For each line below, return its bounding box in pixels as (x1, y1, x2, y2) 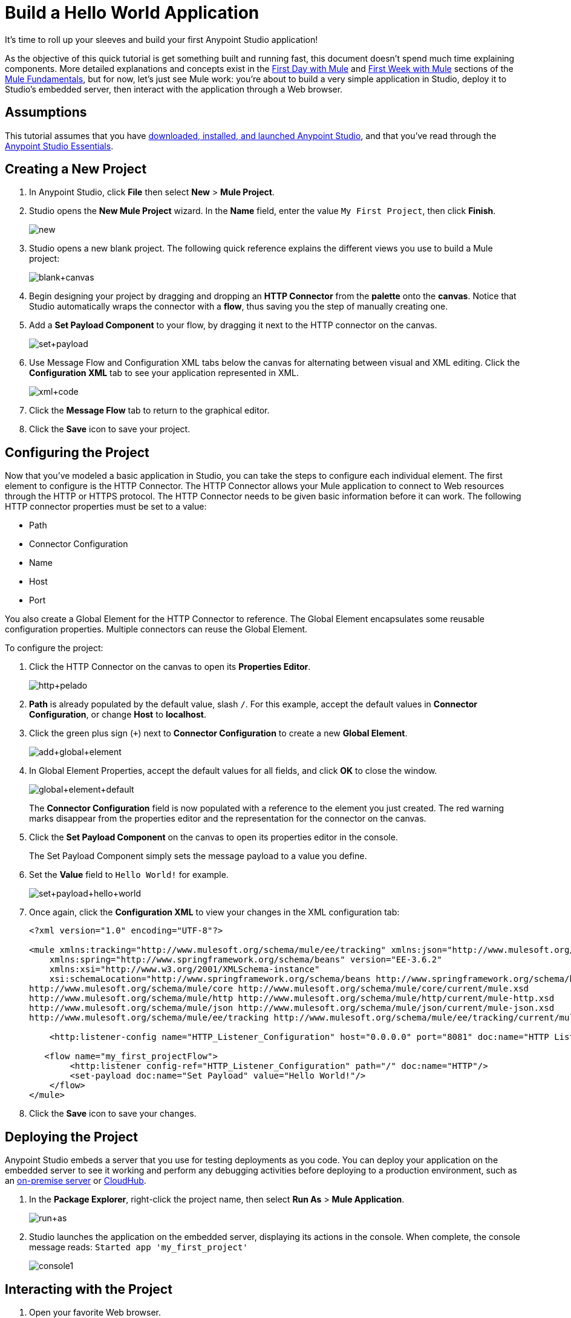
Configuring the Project (5, 444, 149, 460)
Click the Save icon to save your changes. (29, 1108, 197, 1119)
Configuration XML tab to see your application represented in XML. (29, 368, 299, 378)
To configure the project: (5, 643, 103, 654)
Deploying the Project (5, 1129, 138, 1144)
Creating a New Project (5, 161, 147, 177)
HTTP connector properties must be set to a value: (5, 501, 207, 512)
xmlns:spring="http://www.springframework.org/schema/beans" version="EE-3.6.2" (49, 955, 442, 965)
